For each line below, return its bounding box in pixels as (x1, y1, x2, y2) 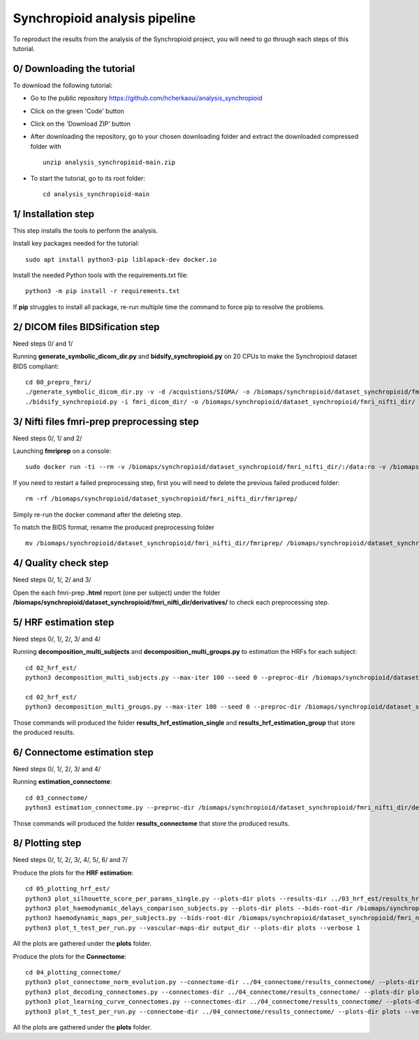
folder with (30, 142, 62, 150)
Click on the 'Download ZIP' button (30, 119, 131, 128)
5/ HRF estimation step (13, 616, 115, 628)
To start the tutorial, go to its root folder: (30, 174, 146, 182)
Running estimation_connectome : (13, 778, 112, 786)
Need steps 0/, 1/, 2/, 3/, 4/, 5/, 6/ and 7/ (13, 856, 128, 864)
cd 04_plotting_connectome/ (25, 968, 122, 976)
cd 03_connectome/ (25, 794, 89, 802)
